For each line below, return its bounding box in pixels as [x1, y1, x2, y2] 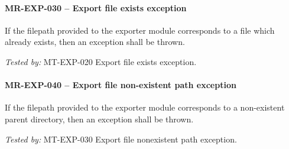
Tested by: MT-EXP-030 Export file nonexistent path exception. [5, 132, 237, 145]
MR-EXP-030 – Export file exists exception [5, 1, 187, 14]
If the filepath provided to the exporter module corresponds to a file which [5, 24, 275, 36]
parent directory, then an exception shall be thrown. [5, 112, 194, 125]
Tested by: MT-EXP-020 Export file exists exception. [5, 55, 197, 67]
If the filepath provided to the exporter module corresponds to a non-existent [5, 101, 285, 114]
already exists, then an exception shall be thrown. [5, 35, 185, 48]
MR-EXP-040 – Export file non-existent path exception [5, 79, 236, 91]
